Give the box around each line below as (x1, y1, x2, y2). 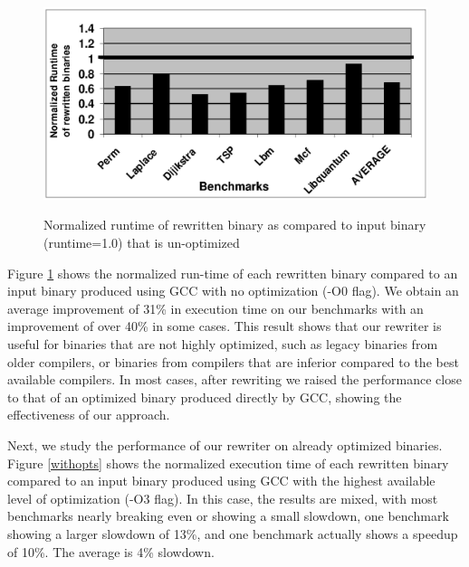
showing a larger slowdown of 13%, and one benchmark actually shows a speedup (7, 524, 458, 543)
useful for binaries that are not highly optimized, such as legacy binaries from (7, 334, 438, 353)
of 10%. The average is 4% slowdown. (7, 542, 215, 561)
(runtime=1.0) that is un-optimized (43, 233, 240, 252)
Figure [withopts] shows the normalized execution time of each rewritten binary (7, 453, 449, 472)
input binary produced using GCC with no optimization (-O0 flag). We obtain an (7, 281, 459, 300)
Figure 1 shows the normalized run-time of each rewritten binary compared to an (7, 263, 458, 282)
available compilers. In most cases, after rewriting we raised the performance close (7, 370, 462, 389)
